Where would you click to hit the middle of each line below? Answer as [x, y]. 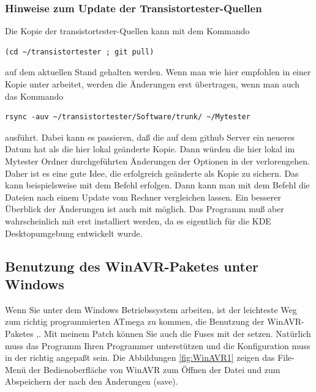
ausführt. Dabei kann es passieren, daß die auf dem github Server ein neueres [150, 137]
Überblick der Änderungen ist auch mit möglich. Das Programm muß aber [145, 209]
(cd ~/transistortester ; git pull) [80, 52]
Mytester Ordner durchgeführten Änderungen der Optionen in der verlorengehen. [157, 161]
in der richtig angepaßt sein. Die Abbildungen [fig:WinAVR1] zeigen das [140, 357]
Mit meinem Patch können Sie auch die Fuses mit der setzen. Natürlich [177, 333]
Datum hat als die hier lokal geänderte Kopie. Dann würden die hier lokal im [150, 149]
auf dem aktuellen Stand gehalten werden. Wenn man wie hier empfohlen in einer [158, 72]
